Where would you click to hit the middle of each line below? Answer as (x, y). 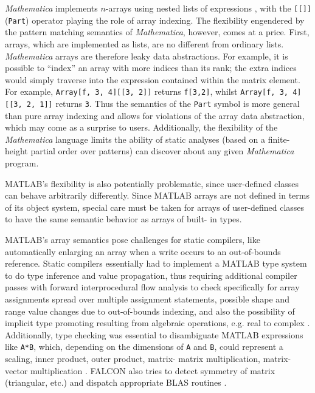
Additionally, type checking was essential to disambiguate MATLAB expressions (154, 334)
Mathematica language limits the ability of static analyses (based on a (135, 139)
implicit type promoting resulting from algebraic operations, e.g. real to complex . (157, 323)
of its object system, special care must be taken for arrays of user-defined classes (155, 207)
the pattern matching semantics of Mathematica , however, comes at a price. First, (157, 32)
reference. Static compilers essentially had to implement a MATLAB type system (156, 263)
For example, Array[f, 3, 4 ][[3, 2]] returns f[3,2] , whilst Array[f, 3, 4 (151, 91)
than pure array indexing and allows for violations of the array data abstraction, (155, 115)
